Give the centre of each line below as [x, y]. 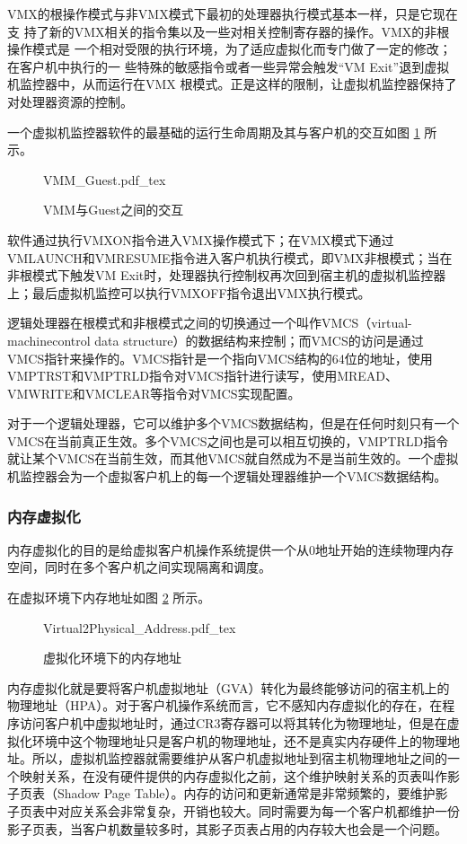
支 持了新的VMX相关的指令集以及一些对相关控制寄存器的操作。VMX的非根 [229, 31]
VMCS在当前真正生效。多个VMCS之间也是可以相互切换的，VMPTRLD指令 [228, 440]
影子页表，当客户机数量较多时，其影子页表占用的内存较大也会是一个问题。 [227, 828]
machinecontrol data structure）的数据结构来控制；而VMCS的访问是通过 [216, 340]
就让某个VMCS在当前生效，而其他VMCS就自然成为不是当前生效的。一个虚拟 [233, 458]
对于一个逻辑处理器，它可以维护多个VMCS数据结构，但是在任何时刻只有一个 [233, 423]
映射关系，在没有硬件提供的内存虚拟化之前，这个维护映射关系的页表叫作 [233, 775]
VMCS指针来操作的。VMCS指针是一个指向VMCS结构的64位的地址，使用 [220, 358]
